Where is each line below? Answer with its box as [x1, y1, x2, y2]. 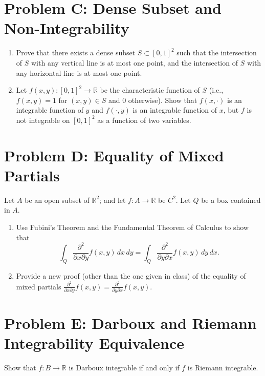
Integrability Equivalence [4, 332, 185, 353]
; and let [99, 194, 126, 205]
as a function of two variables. [97, 114, 191, 125]
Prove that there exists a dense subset [16, 47, 136, 58]
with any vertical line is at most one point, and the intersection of [31, 57, 238, 68]
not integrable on [16, 114, 70, 125]
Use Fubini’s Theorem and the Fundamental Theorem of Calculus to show [16, 221, 249, 232]
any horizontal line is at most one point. [16, 67, 142, 78]
